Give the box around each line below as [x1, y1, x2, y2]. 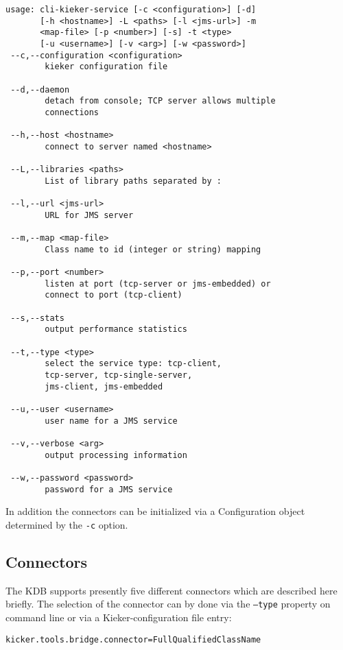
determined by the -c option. [5, 517, 128, 531]
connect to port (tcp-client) [45, 290, 182, 300]
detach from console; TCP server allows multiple [45, 96, 276, 106]
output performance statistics [45, 324, 187, 335]
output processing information [45, 450, 187, 460]
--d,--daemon [10, 84, 70, 95]
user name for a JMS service [45, 416, 178, 426]
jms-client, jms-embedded [45, 381, 163, 392]
